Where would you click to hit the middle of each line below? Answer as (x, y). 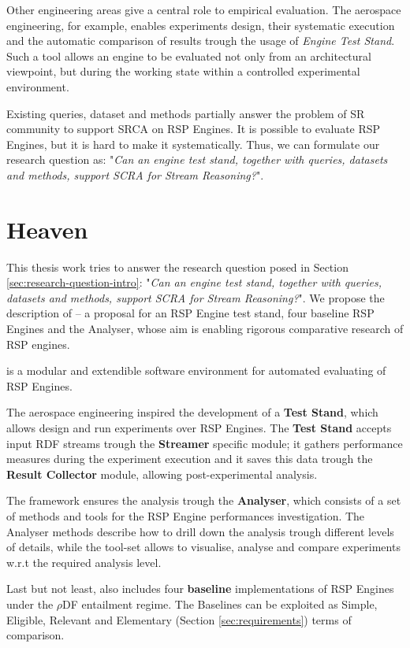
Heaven (47, 229)
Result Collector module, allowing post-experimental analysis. (162, 474)
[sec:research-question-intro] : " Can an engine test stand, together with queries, (194, 282)
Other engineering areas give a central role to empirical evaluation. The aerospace (204, 9)
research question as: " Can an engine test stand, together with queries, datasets (197, 159)
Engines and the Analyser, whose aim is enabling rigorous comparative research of (205, 329)
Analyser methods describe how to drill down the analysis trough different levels (200, 531)
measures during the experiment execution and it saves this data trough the (190, 459)
